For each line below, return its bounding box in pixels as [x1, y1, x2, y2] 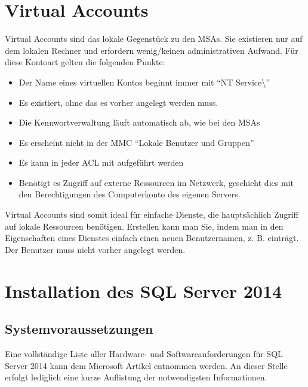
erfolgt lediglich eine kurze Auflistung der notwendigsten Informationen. [5, 371, 267, 383]
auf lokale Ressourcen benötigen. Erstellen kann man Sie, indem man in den [5, 220, 284, 232]
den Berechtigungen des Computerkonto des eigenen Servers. [19, 188, 241, 200]
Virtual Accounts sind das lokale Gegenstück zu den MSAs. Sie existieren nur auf [5, 32, 303, 45]
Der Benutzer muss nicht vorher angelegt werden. [5, 243, 186, 255]
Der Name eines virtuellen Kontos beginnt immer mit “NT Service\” [19, 75, 270, 88]
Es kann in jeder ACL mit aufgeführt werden [19, 156, 184, 169]
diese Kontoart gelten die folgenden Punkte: [5, 56, 165, 68]
